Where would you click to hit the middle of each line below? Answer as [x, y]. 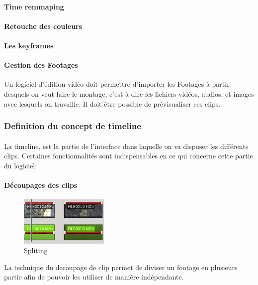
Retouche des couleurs [43, 26]
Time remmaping [34, 6]
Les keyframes [29, 45]
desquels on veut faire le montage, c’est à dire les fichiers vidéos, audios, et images [129, 93]
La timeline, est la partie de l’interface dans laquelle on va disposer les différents [126, 146]
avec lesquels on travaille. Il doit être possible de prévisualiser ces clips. [112, 103]
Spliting [36, 250]
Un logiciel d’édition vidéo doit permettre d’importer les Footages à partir [117, 84]
